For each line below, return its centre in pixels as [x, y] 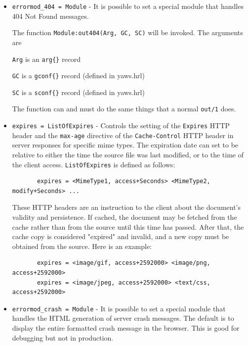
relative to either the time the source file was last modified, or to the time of [128, 155]
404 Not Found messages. [50, 16]
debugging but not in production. [63, 337]
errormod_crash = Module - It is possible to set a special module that [119, 308]
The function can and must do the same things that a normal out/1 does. [124, 109]
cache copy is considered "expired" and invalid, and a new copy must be [121, 236]
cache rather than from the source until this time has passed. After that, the [128, 226]
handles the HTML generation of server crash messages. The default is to [123, 318]
